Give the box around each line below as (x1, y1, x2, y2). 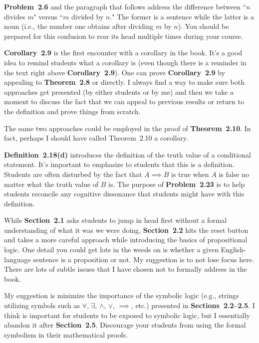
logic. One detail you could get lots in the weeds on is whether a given (4, 244, 219, 255)
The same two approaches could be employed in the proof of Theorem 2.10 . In (4, 123, 251, 133)
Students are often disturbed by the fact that (4, 169, 142, 179)
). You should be (178, 21, 229, 31)
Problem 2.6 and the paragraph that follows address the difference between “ (4, 1, 247, 11)
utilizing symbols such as (4, 300, 80, 311)
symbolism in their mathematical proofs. (4, 329, 128, 340)
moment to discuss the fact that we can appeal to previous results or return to (4, 96, 244, 107)
